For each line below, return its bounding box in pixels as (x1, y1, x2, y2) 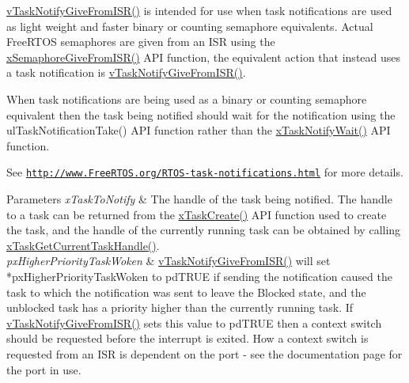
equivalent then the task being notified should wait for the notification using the (6, 106, 396, 123)
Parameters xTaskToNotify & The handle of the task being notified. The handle (6, 191, 392, 207)
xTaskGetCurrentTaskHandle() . (6, 237, 160, 253)
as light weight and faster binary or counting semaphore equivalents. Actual (6, 17, 373, 34)
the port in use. (6, 361, 81, 377)
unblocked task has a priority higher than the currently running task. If (6, 299, 354, 316)
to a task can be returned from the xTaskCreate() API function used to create (6, 206, 387, 222)
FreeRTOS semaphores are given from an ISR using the (6, 33, 275, 50)
